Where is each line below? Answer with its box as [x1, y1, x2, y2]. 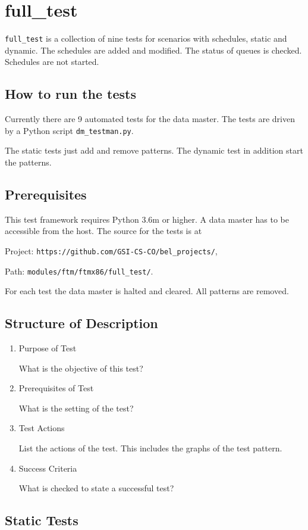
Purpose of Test [18, 342, 77, 354]
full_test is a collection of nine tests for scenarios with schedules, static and [5, 32, 287, 45]
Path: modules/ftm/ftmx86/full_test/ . [5, 264, 153, 277]
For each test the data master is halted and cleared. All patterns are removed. [5, 285, 289, 297]
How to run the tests [5, 85, 136, 103]
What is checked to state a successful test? [18, 482, 174, 494]
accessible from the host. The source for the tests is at [5, 225, 202, 237]
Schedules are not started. [5, 55, 99, 68]
